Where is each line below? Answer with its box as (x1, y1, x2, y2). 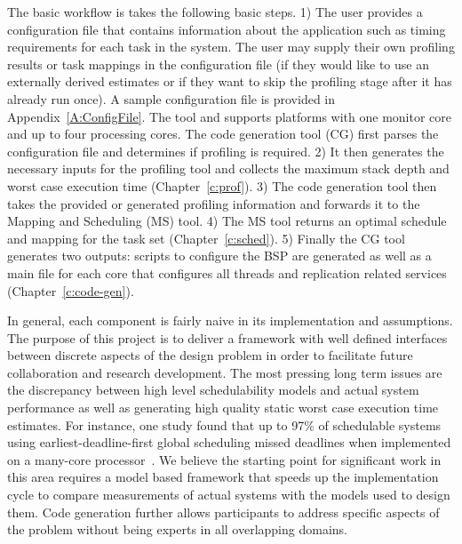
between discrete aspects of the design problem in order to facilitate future (7, 346, 413, 364)
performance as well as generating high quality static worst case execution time (7, 398, 439, 417)
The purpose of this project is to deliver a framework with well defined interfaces (7, 328, 448, 347)
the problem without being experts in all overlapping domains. (7, 520, 347, 539)
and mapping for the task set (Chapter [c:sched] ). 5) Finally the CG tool (7, 228, 405, 247)
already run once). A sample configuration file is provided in (7, 89, 336, 108)
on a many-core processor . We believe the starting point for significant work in (7, 450, 442, 468)
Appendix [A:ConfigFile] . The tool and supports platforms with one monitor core (7, 107, 451, 125)
